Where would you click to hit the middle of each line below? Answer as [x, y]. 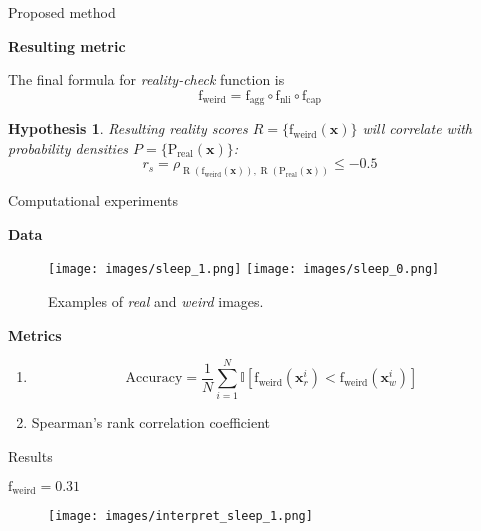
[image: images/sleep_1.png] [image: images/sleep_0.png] [244, 269]
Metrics [35, 334]
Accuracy [154, 378]
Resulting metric [67, 45]
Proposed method [62, 12]
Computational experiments [93, 200]
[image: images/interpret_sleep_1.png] [180, 516]
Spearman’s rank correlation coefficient [151, 422]
